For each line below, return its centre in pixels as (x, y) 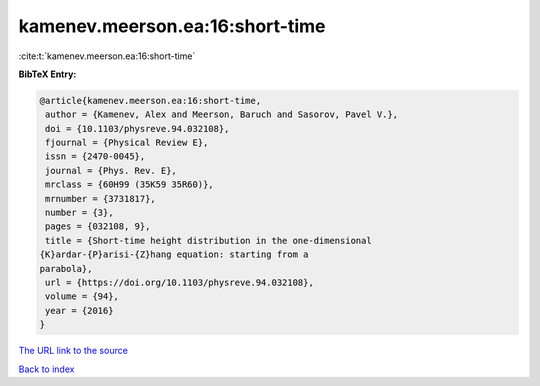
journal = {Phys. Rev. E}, (111, 170)
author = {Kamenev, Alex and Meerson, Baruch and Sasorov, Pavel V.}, (222, 114)
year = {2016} (79, 310)
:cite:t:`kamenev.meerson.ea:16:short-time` (107, 56)
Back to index (46, 369)
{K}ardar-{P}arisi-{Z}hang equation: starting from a (174, 254)
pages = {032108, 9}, (98, 226)
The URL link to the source (73, 351)
